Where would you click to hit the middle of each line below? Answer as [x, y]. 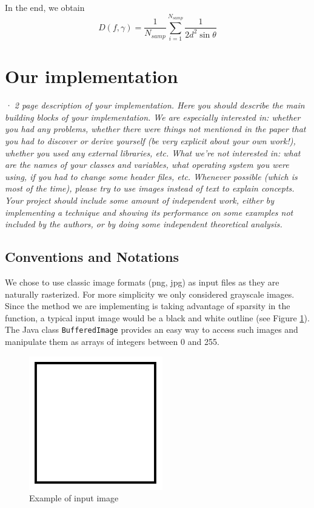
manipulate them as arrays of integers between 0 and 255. [112, 342]
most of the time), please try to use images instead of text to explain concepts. [150, 188]
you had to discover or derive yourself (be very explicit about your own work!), [150, 141]
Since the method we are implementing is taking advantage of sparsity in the [148, 306]
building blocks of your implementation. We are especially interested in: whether [153, 117]
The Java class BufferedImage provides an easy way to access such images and [152, 329]
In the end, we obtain [45, 7]
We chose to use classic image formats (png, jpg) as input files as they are [142, 282]
